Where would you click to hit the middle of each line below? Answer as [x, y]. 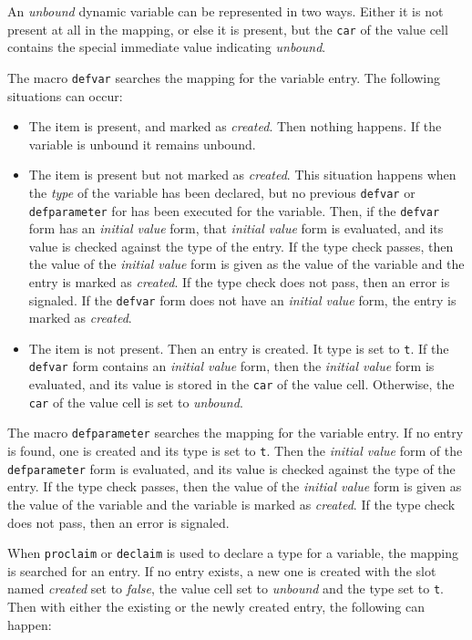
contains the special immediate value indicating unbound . [167, 47]
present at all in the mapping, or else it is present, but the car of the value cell [228, 29]
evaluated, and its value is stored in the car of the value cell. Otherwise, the [241, 384]
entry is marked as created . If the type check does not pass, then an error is [239, 281]
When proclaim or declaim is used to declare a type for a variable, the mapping [233, 553]
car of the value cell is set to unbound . [136, 402]
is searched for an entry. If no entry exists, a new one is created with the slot [222, 570]
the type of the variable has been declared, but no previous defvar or [222, 192]
